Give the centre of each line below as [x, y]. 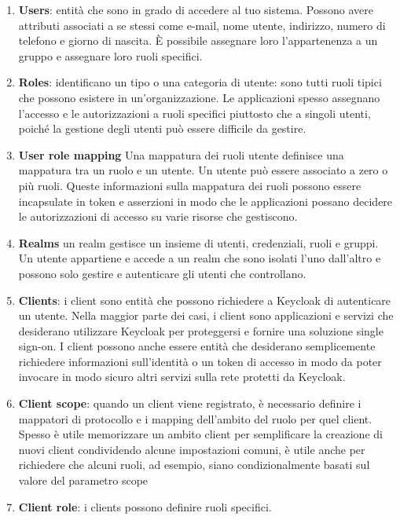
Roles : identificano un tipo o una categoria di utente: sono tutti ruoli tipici [200, 82]
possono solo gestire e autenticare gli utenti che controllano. [162, 273]
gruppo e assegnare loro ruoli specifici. [110, 55]
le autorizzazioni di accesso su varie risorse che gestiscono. [158, 216]
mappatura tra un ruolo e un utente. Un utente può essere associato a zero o [203, 170]
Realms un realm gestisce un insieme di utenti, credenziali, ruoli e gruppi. [198, 242]
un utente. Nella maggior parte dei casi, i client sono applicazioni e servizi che [206, 315]
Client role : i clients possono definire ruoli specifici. [145, 506]
